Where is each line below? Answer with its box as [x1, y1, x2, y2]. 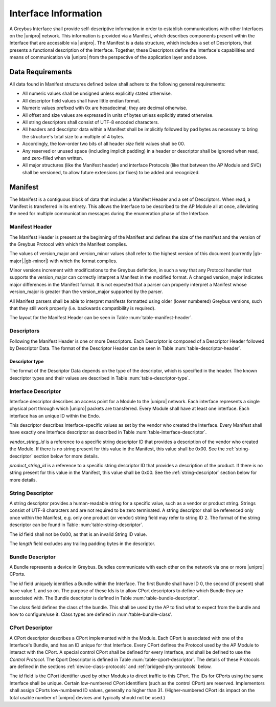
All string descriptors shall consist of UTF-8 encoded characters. [22, 119, 159, 125]
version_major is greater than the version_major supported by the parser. [9, 288, 163, 295]
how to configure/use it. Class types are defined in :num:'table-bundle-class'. [9, 611, 173, 617]
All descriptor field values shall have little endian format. [22, 97, 141, 103]
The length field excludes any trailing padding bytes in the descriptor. [9, 540, 156, 547]
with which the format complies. [49, 258, 118, 264]
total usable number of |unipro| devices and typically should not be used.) [9, 694, 166, 700]
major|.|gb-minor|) [9, 258, 49, 264]
